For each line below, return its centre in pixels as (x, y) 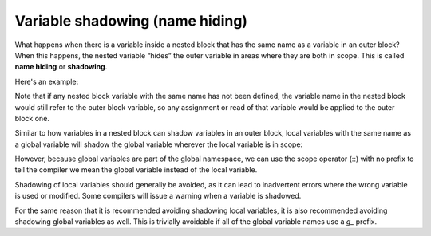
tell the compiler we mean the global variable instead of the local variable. (136, 170)
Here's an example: (47, 81)
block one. (32, 118)
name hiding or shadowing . (61, 67)
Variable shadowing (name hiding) (131, 21)
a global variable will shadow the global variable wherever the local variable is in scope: (159, 144)
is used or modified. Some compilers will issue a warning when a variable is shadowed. (158, 196)
